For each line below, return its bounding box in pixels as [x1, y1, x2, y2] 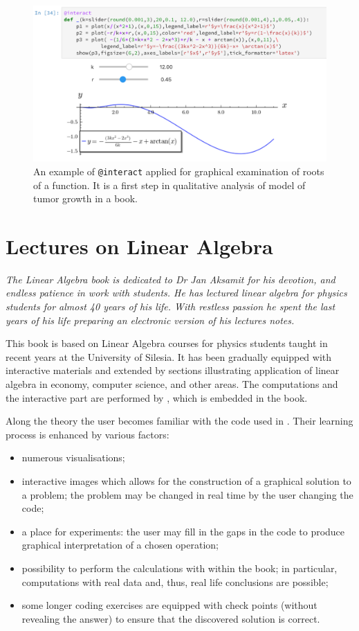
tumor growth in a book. [33, 191, 138, 206]
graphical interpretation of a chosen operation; [21, 537, 219, 552]
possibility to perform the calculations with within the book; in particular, [21, 560, 338, 575]
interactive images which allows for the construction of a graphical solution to [21, 473, 351, 488]
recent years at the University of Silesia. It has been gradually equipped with [6, 349, 332, 364]
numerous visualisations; [21, 450, 125, 465]
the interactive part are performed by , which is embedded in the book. [6, 390, 308, 405]
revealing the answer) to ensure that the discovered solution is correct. [21, 611, 320, 625]
